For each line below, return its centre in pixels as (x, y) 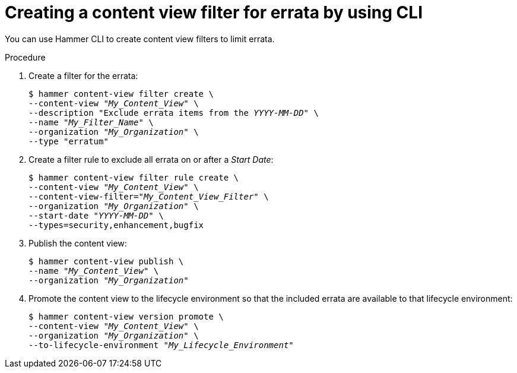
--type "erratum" (69, 141)
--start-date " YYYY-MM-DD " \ (96, 215)
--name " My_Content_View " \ (94, 271)
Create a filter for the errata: (83, 75)
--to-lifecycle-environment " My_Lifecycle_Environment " (161, 345)
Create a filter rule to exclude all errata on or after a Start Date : (151, 159)
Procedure (25, 57)
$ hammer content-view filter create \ (121, 94)
